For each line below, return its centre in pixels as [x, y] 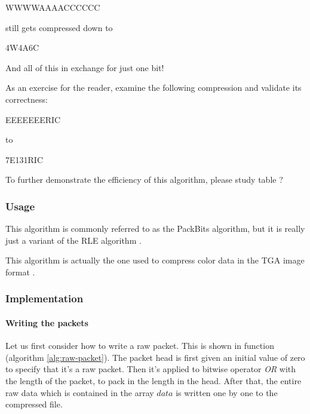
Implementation [44, 298]
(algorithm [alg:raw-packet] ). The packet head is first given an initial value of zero [155, 357]
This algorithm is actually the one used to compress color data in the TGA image [155, 260]
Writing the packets [47, 322]
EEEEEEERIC [33, 119]
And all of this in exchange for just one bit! [85, 67]
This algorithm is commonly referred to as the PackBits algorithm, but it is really [155, 229]
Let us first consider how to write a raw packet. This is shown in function [140, 346]
